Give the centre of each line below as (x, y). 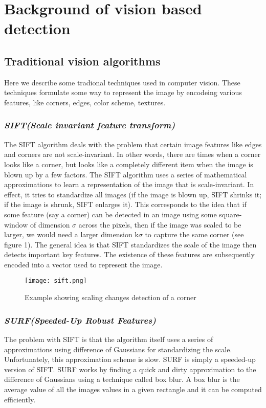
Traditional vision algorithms (82, 61)
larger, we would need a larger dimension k (71, 234)
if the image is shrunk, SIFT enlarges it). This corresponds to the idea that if (125, 204)
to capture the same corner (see (194, 234)
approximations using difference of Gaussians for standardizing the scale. (118, 349)
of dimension (50, 224)
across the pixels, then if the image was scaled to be (160, 224)
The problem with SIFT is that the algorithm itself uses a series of (109, 339)
